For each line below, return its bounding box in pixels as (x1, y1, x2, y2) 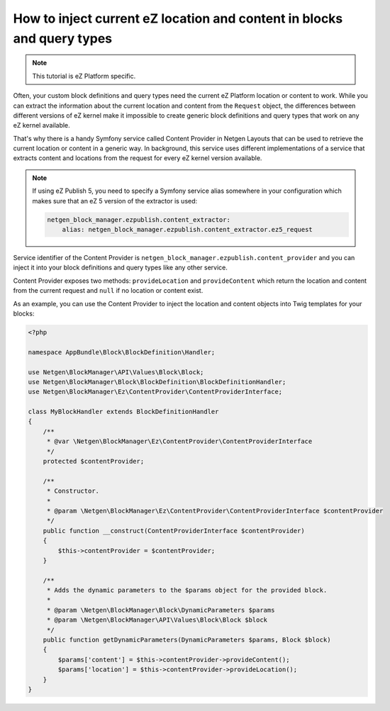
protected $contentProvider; (43, 457, 145, 466)
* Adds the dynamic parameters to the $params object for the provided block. (46, 586, 328, 595)
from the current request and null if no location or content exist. (13, 286, 204, 295)
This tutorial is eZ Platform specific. (32, 72, 136, 80)
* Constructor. (46, 487, 99, 496)
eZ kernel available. (13, 121, 70, 130)
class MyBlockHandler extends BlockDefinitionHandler (28, 408, 219, 416)
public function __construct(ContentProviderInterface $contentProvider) (43, 527, 305, 534)
